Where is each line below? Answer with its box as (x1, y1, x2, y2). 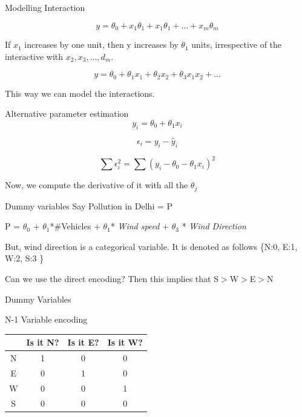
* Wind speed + (110, 220, 169, 232)
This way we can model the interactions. (5, 87, 155, 99)
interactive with (5, 50, 64, 62)
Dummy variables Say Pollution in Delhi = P (5, 199, 173, 212)
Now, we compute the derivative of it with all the (5, 179, 188, 191)
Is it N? (26, 336, 59, 349)
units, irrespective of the (191, 38, 282, 51)
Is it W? (107, 336, 143, 349)
